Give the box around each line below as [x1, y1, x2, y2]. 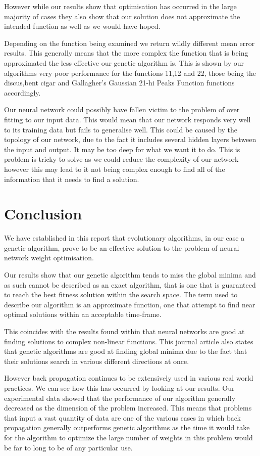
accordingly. [4, 87, 41, 98]
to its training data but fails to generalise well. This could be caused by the [4, 124, 238, 134]
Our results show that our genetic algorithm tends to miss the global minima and [4, 269, 256, 280]
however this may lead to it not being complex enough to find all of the [4, 163, 225, 174]
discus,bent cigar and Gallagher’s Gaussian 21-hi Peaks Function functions [4, 77, 235, 88]
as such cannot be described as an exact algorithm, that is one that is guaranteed [4, 279, 256, 290]
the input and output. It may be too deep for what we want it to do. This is [4, 144, 240, 154]
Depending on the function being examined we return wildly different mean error [4, 37, 255, 48]
